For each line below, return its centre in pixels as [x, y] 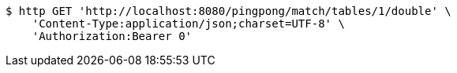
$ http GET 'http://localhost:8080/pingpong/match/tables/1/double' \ [228, 11]
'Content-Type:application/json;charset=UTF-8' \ [188, 24]
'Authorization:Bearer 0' [112, 36]
